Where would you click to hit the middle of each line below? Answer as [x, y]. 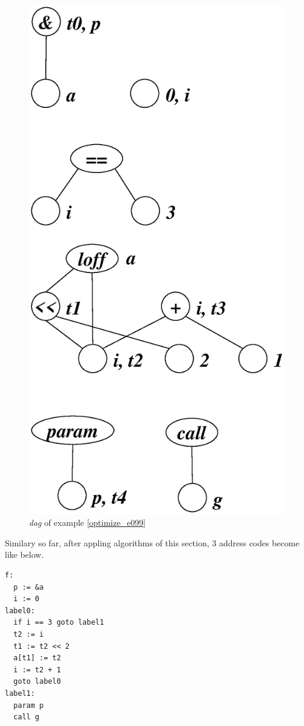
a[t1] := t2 [37, 658]
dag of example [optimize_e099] [87, 522]
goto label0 [37, 682]
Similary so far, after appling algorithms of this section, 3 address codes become [152, 542]
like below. [24, 554]
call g [26, 717]
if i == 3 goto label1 [59, 623]
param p [29, 705]
